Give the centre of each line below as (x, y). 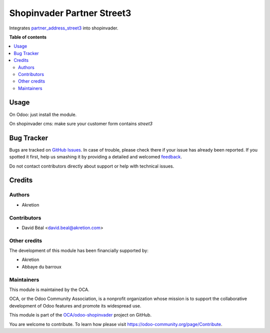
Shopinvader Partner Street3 (70, 13)
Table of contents (28, 37)
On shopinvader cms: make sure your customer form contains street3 (81, 123)
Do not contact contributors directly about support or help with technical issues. (92, 166)
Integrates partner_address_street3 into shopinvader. (64, 28)
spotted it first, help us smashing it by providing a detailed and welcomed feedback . (96, 157)
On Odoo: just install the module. (43, 114)
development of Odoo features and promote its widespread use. (75, 305)
